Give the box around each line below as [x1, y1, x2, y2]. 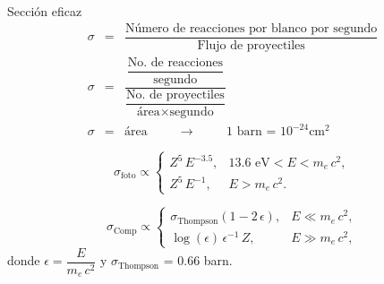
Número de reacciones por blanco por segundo [124, 22, 378, 35]
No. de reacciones [127, 56, 223, 69]
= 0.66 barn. [163, 251, 233, 270]
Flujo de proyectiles [197, 39, 305, 52]
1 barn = [226, 125, 277, 139]
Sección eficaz [7, 2, 82, 20]
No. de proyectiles [125, 88, 225, 101]
